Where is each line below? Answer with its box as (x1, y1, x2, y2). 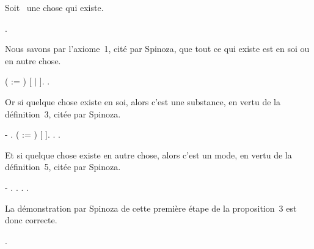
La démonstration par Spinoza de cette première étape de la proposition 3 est (5, 201, 297, 214)
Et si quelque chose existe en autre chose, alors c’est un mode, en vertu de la (5, 148, 292, 161)
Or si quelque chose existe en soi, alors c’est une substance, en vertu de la (5, 95, 280, 108)
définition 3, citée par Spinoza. (5, 107, 121, 120)
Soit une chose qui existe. (5, 1, 104, 13)
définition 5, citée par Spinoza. (5, 160, 121, 173)
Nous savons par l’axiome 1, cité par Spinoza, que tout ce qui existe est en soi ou (5, 42, 310, 55)
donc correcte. (5, 214, 57, 226)
